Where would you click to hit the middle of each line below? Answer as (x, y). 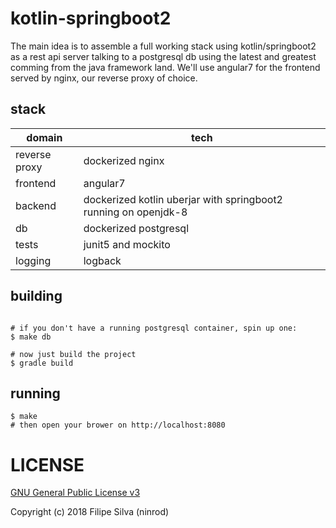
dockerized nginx (124, 160)
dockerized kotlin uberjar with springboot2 (183, 199)
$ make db (31, 337)
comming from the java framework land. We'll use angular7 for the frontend (165, 67)
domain (44, 137)
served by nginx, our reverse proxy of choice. (104, 78)
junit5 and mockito (127, 244)
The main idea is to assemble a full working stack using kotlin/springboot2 (163, 46)
